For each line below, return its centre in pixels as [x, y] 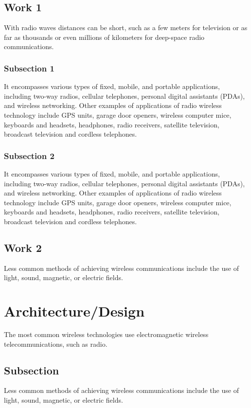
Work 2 [23, 247]
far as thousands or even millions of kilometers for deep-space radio [104, 37]
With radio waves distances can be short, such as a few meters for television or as [126, 27]
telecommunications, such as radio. [56, 344]
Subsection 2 [29, 155]
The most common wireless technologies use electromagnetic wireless [106, 334]
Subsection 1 [29, 68]
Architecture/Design [74, 311]
